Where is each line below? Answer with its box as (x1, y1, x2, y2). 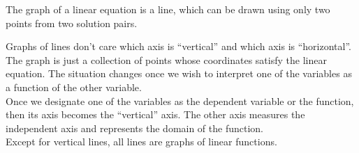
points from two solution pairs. (6, 15, 138, 30)
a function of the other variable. (6, 79, 142, 94)
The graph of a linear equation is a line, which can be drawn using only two (6, 2, 330, 16)
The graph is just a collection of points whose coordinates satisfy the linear (6, 52, 327, 67)
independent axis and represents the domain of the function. (6, 120, 264, 135)
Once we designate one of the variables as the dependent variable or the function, (6, 93, 354, 108)
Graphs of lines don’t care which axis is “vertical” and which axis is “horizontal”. (6, 39, 351, 54)
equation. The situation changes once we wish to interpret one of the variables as (6, 66, 352, 81)
